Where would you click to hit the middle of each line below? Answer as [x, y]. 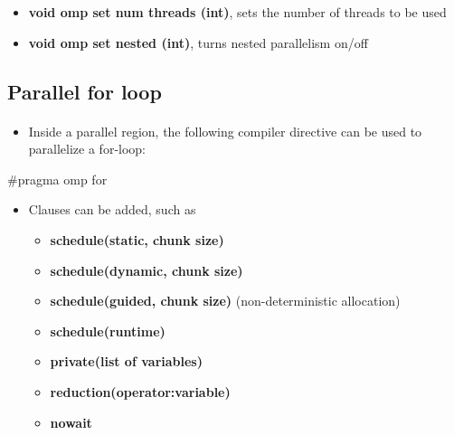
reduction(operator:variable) [140, 391]
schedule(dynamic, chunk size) [147, 270]
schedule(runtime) [108, 331]
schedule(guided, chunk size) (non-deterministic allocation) [225, 301]
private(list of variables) [126, 361]
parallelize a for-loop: [87, 149]
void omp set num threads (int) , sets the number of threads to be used [237, 12]
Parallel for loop [85, 91]
